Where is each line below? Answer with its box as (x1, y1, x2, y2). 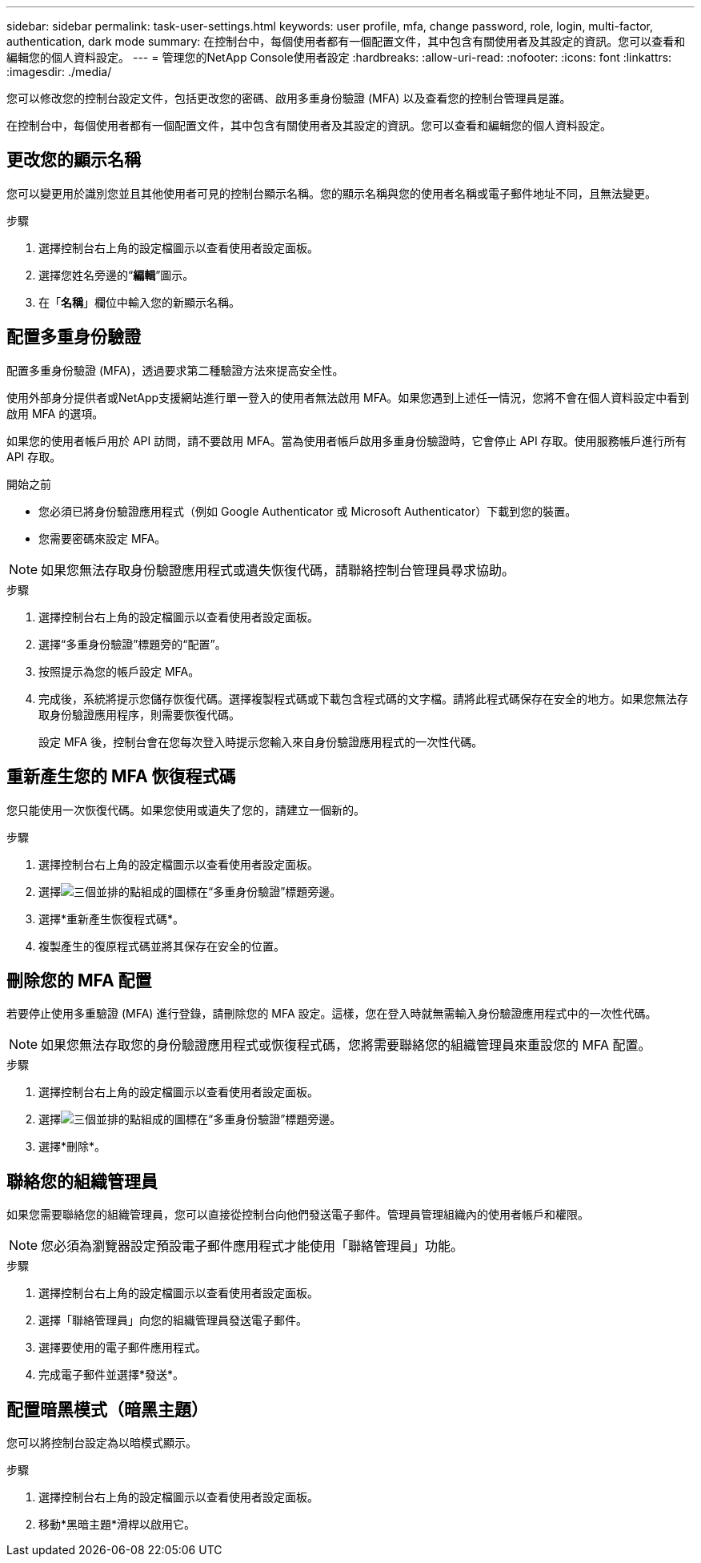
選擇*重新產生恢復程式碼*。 (38, 911, 185, 926)
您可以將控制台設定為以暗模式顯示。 (6, 1436, 197, 1450)
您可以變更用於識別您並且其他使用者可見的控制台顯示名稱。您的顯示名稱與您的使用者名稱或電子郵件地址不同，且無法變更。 (6, 186, 656, 200)
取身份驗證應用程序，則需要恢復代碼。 (38, 707, 240, 721)
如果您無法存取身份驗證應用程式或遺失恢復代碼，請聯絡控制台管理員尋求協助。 (41, 561, 515, 578)
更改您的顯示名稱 (6, 150, 141, 171)
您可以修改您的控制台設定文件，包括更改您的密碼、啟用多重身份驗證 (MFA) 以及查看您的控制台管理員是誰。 (6, 91, 571, 105)
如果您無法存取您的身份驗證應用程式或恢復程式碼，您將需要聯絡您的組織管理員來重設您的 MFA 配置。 (41, 1037, 651, 1054)
